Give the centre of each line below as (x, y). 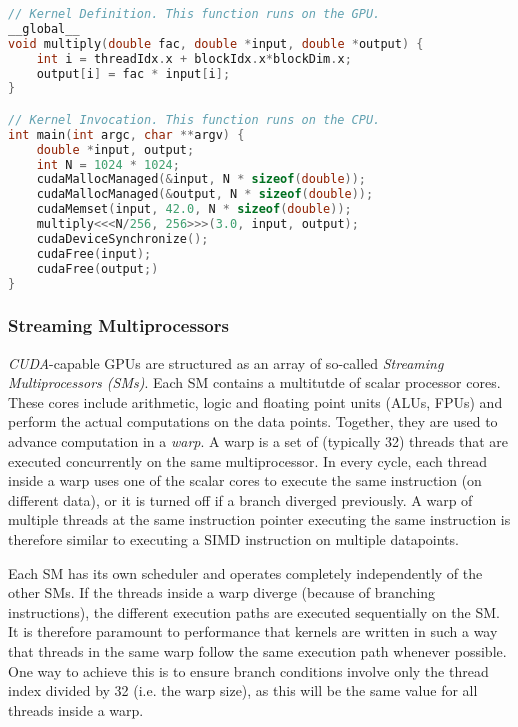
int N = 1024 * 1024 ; (108, 164)
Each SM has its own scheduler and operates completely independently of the (245, 572)
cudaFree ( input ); (94, 253)
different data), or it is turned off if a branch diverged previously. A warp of (240, 499)
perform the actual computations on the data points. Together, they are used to (253, 421)
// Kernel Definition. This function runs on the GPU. (194, 14)
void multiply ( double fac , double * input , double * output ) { (216, 43)
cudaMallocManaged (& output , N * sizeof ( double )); (205, 194)
